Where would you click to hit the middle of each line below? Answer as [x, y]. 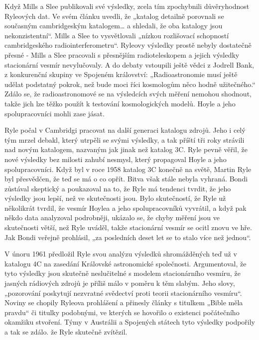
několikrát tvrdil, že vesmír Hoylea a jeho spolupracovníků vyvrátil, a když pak [126, 208]
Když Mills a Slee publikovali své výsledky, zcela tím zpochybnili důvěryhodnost [127, 6]
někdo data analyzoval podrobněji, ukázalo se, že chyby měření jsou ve [112, 217]
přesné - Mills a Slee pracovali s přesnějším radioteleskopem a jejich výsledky [122, 54]
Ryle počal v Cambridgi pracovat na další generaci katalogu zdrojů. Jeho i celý [125, 130]
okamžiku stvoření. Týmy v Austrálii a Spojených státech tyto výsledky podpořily [130, 322]
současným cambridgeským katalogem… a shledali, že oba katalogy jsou [114, 26]
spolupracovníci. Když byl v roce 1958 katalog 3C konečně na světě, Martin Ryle [128, 169]
